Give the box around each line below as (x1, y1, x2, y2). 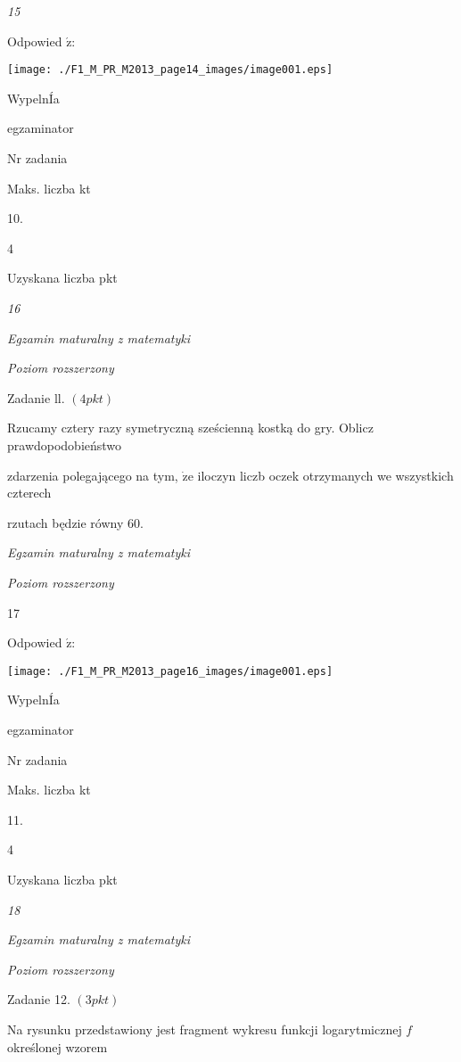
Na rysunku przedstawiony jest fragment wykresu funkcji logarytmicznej (7, 1019, 402, 1038)
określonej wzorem (7, 1037, 108, 1056)
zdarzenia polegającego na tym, (7, 465, 178, 484)
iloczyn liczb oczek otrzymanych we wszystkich (197, 465, 454, 484)
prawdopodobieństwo (7, 435, 122, 454)
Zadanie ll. (7, 388, 65, 407)
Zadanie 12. (7, 990, 70, 1008)
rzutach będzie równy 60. (7, 513, 144, 531)
